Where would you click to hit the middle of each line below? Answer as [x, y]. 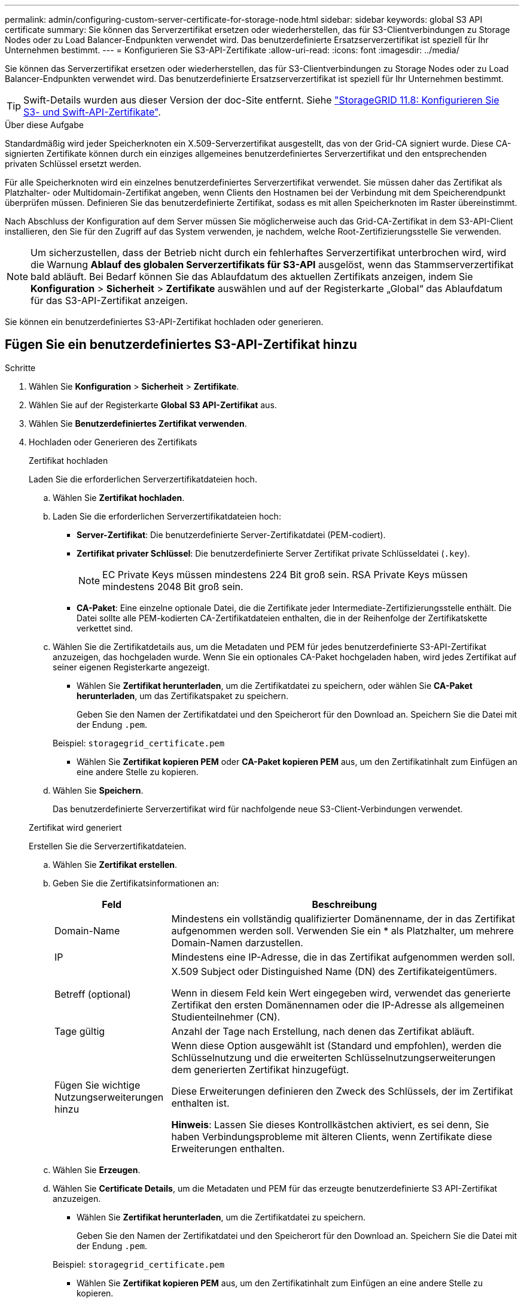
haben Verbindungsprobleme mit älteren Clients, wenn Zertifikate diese [332, 1136]
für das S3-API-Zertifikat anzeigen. [109, 300]
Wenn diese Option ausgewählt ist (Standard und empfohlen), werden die [336, 1045]
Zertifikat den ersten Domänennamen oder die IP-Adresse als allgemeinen [338, 1005]
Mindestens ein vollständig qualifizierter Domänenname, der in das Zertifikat [343, 918]
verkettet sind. [105, 628]
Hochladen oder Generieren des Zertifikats [113, 442]
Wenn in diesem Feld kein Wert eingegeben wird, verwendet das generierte [341, 993]
